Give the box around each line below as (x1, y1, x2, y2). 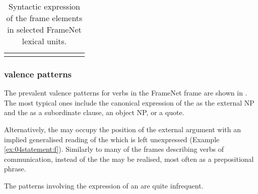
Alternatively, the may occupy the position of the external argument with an (4, 124, 241, 134)
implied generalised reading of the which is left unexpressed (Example (4, 134, 220, 144)
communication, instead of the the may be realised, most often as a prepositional (4, 153, 254, 164)
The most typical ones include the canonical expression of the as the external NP (4, 97, 254, 108)
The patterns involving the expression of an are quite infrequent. (4, 180, 204, 190)
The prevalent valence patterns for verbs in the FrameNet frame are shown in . (4, 87, 247, 98)
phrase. (4, 163, 26, 174)
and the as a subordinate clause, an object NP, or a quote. (4, 107, 184, 118)
